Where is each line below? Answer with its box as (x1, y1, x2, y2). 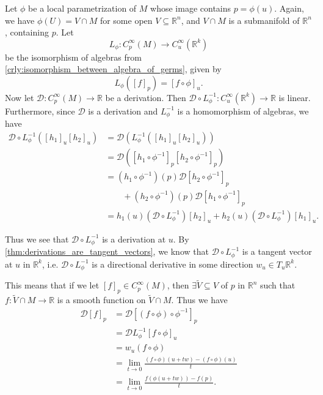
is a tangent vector (242, 245, 312, 258)
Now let (5, 91, 34, 103)
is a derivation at (102, 232, 166, 245)
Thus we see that (5, 232, 69, 245)
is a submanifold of (228, 13, 300, 26)
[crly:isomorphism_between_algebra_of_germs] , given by (5, 62, 222, 75)
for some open (100, 13, 153, 26)
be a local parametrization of (28, 2, 137, 14)
